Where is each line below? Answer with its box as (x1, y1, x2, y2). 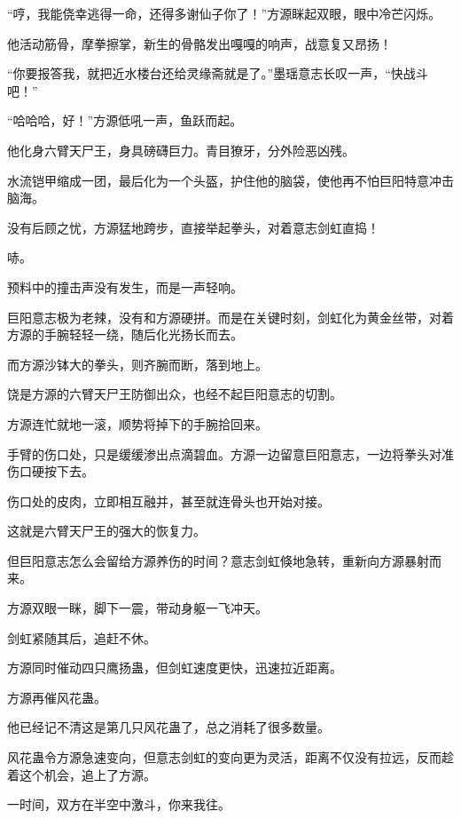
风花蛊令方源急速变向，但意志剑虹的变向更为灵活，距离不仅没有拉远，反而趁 (7, 748, 454, 767)
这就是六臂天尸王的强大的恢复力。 (7, 521, 206, 540)
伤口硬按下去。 (7, 462, 94, 481)
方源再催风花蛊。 (7, 688, 106, 706)
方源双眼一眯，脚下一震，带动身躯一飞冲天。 (7, 599, 268, 617)
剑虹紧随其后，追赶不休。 (7, 628, 156, 647)
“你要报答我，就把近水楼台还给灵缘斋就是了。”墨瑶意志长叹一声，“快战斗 (7, 64, 428, 83)
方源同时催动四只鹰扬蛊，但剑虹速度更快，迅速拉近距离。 (7, 658, 342, 677)
